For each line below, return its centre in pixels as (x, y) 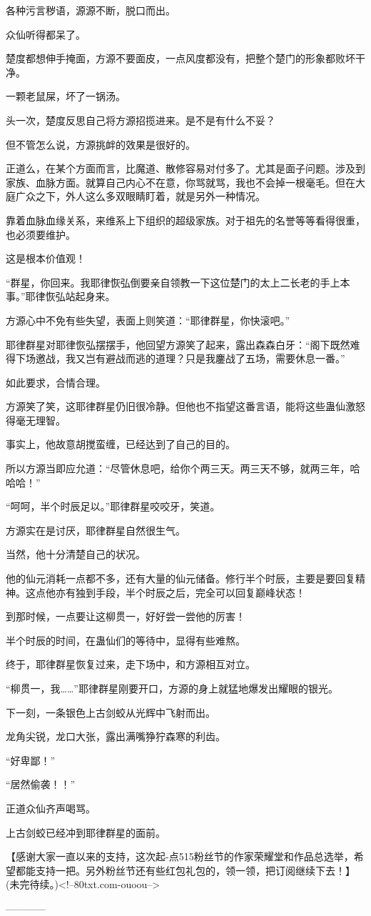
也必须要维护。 (41, 234)
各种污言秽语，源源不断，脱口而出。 (91, 10)
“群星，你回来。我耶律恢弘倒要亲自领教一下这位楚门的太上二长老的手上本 (178, 282)
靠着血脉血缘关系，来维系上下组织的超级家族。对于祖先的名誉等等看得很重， (185, 220)
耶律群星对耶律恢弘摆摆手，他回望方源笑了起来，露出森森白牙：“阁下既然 (178, 344)
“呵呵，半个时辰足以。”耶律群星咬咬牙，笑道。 (113, 506)
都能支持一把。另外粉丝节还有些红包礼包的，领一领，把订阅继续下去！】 (185, 870)
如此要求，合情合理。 (56, 382)
